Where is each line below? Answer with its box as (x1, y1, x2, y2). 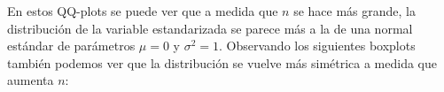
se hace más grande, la (293, 2, 416, 19)
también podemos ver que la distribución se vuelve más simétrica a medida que (7, 53, 438, 72)
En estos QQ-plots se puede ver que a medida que (7, 2, 278, 19)
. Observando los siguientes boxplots (219, 36, 416, 55)
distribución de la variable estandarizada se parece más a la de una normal (7, 19, 413, 37)
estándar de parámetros (7, 36, 136, 55)
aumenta (7, 71, 54, 89)
